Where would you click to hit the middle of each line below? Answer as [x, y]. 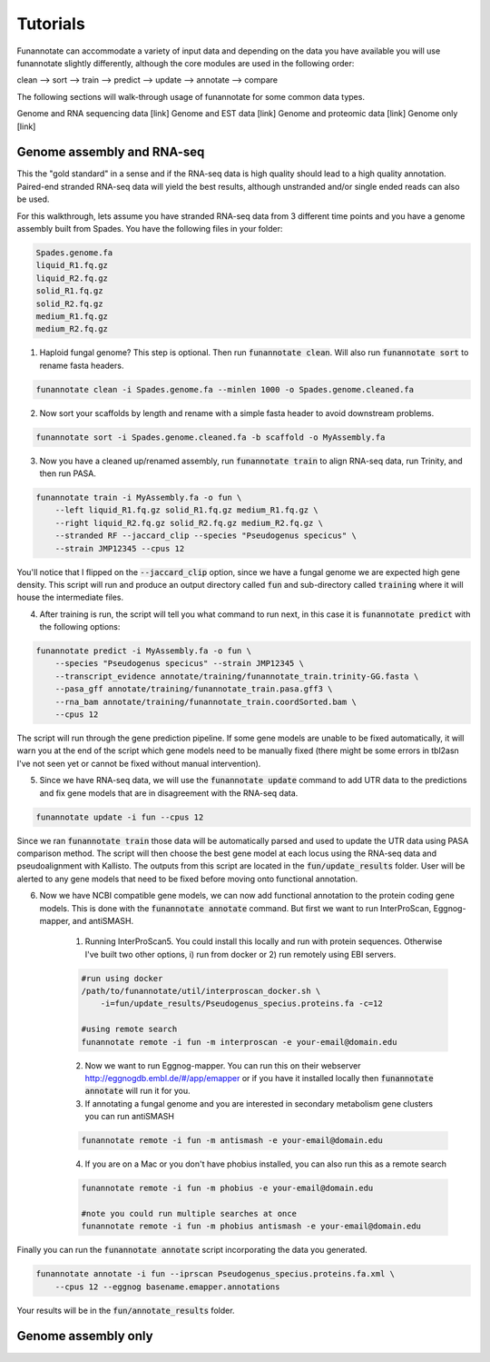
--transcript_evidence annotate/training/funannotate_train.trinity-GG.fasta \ [237, 676]
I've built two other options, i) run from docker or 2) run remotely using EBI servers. [240, 954]
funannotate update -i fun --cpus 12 [120, 817]
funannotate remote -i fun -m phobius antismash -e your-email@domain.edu [251, 1226]
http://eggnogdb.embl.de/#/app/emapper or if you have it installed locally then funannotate [260, 1078]
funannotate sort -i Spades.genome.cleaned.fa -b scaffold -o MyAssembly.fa [211, 437]
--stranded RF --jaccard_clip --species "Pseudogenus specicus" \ [206, 536]
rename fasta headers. [82, 365]
